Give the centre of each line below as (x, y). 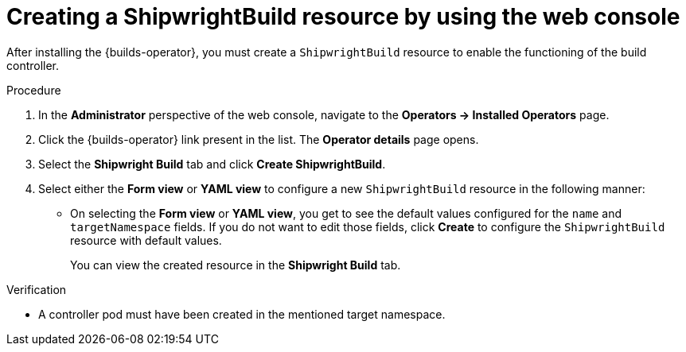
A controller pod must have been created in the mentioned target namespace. (242, 314)
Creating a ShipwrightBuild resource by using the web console (343, 17)
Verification (37, 289)
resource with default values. (146, 240)
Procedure (34, 90)
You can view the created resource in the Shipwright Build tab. (236, 265)
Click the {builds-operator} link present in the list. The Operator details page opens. (259, 139)
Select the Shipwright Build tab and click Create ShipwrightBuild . (212, 164)
